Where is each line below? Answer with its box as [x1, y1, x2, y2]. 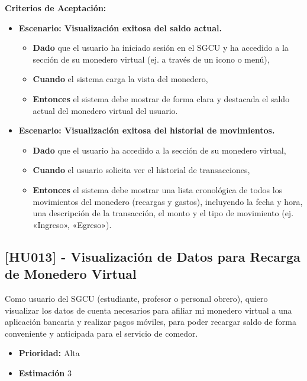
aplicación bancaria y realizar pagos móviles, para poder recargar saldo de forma [5, 315, 296, 328]
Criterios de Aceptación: [5, 2, 106, 14]
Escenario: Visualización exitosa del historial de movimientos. [18, 124, 275, 136]
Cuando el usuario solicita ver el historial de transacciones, [33, 164, 250, 176]
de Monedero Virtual [5, 265, 137, 283]
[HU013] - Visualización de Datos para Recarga [5, 247, 300, 265]
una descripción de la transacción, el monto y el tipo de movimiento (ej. [33, 207, 294, 219]
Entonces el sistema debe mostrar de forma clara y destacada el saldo [33, 92, 290, 105]
